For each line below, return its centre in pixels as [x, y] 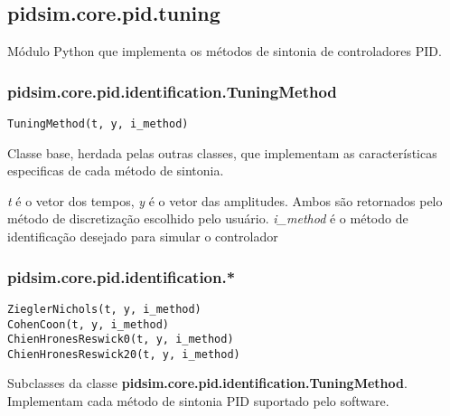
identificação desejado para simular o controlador [143, 236]
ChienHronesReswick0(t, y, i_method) [121, 340]
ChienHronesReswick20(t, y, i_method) [124, 354]
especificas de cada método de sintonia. [116, 170]
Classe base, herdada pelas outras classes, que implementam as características [222, 152]
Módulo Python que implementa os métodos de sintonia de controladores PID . [225, 51]
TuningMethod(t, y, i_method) [98, 124]
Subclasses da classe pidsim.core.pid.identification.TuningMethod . [207, 383]
